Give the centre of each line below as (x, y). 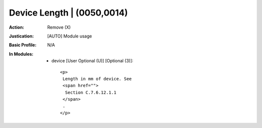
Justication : (21, 36)
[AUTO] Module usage (70, 36)
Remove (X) (59, 27)
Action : (16, 27)
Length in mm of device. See (97, 79)
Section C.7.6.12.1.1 (90, 92)
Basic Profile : (23, 45)
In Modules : (21, 54)
